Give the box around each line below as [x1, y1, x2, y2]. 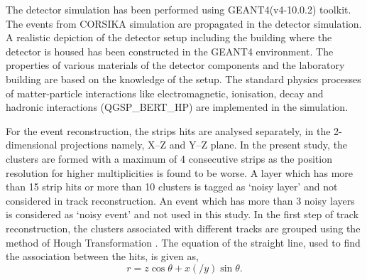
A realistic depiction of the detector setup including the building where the [6, 30, 332, 45]
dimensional [6, 137, 57, 152]
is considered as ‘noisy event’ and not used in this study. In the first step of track [6, 207, 359, 222]
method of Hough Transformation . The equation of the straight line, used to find [6, 235, 361, 249]
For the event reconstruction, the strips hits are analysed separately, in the [6, 123, 331, 138]
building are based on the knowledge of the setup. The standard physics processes [6, 71, 361, 86]
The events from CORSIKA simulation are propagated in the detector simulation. [6, 16, 362, 31]
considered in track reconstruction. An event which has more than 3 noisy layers [6, 193, 355, 208]
